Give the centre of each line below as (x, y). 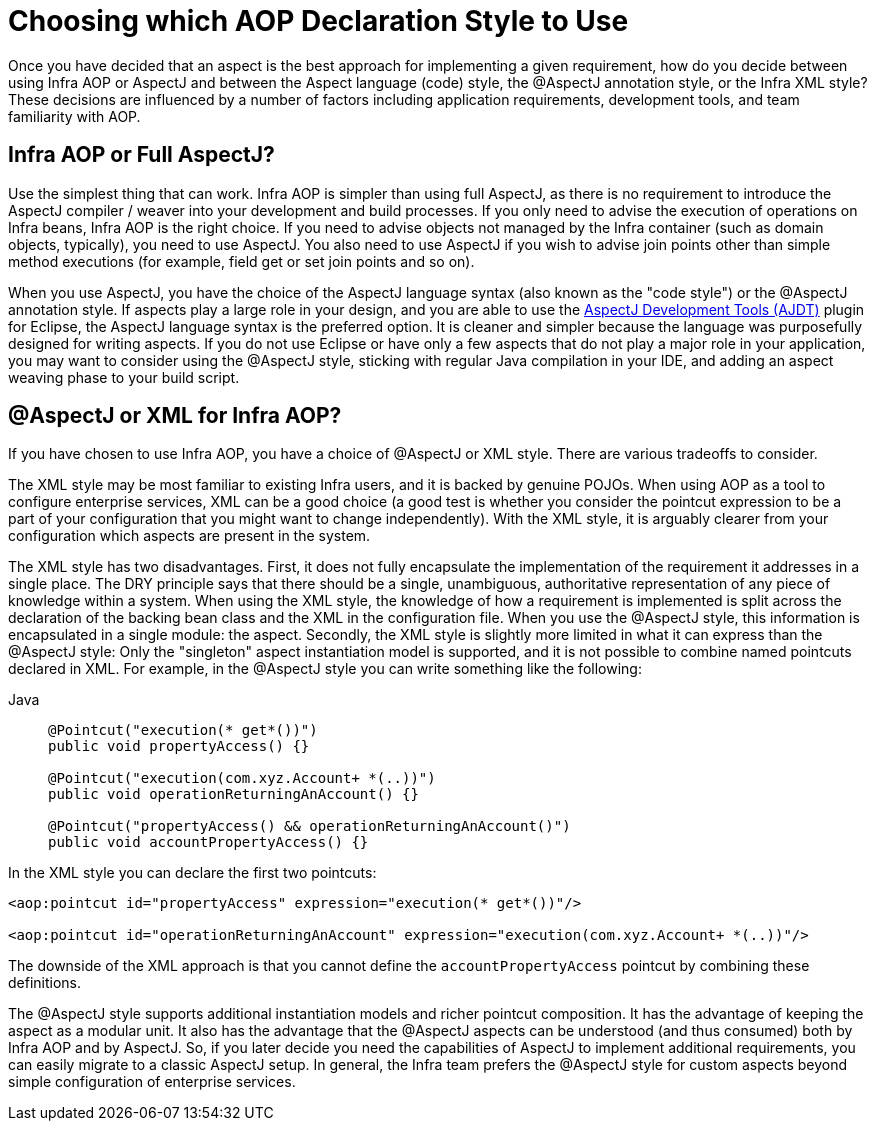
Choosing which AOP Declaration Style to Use (318, 21)
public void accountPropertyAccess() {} (208, 842)
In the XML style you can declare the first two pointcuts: (192, 873)
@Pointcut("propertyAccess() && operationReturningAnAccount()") (309, 826)
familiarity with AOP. (74, 116)
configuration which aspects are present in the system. (189, 536)
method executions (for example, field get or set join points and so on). (241, 261)
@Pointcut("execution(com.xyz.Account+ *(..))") (242, 778)
